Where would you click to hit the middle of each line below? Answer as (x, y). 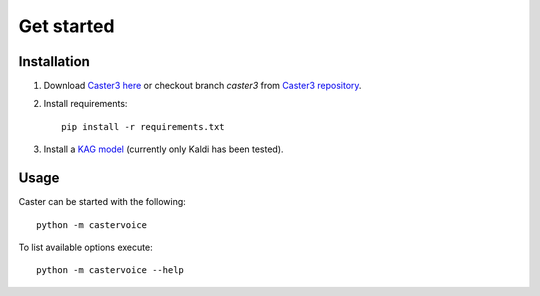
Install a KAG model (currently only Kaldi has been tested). (163, 149)
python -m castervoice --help (110, 270)
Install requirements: (85, 104)
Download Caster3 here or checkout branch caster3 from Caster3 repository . (202, 86)
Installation (54, 61)
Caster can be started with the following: (102, 202)
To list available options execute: (86, 247)
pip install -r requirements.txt (143, 126)
